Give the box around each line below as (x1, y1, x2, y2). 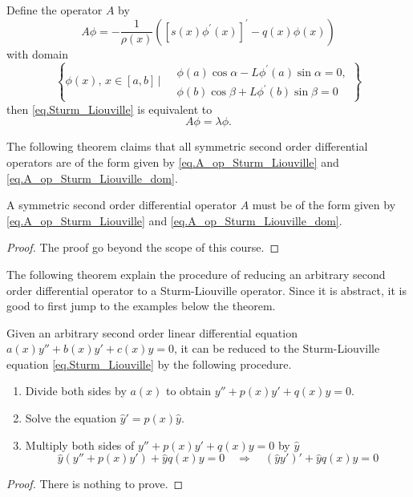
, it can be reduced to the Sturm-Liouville (173, 340, 380, 357)
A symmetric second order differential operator (6, 196, 237, 213)
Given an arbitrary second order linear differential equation (6, 324, 298, 341)
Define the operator (6, 2, 103, 18)
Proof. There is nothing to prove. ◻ (6, 475, 184, 492)
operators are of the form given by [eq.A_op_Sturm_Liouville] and (6, 153, 339, 170)
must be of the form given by (252, 196, 396, 213)
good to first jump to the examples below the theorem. (6, 297, 276, 314)
